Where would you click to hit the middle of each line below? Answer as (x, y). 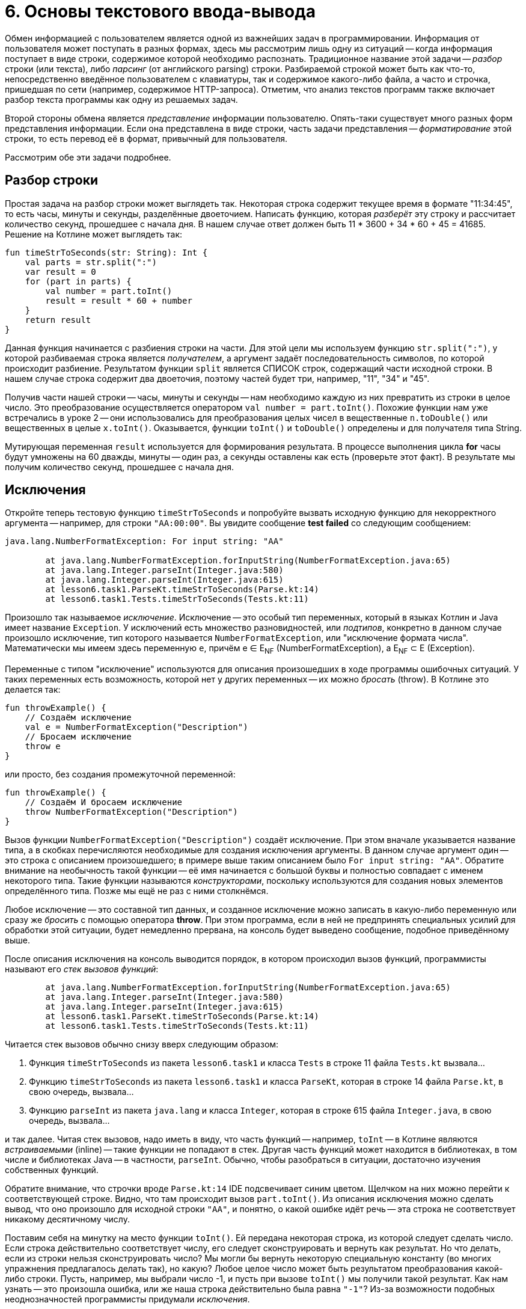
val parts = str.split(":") (91, 262)
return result (58, 320)
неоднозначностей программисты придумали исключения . (127, 1299)
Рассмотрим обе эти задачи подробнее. (88, 157)
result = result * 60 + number (119, 300)
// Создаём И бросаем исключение (104, 802)
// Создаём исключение (78, 718)
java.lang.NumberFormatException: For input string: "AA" (144, 541)
